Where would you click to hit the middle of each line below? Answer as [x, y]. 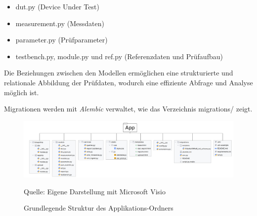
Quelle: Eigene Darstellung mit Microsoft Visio [95, 191]
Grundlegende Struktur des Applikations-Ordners [99, 208]
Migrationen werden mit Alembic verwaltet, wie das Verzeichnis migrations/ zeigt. [128, 109]
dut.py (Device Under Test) [57, 6]
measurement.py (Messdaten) [60, 23]
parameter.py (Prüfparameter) [62, 40]
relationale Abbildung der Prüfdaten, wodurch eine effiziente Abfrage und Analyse [128, 82]
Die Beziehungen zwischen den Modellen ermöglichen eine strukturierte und [119, 73]
